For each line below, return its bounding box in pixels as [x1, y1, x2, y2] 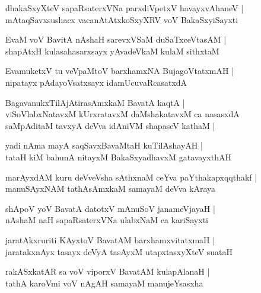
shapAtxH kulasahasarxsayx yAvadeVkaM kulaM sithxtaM [5, 44, 219, 57]
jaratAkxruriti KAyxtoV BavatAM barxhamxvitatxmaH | [5, 233, 215, 246]
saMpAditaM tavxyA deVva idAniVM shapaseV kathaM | [5, 119, 215, 131]
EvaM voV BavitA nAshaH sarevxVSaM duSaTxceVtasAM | [5, 33, 227, 46]
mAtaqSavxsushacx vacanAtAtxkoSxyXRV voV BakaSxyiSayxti [5, 13, 238, 25]
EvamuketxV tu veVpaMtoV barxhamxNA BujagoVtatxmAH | [5, 65, 234, 77]
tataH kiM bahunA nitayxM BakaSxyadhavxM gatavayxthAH [5, 150, 231, 163]
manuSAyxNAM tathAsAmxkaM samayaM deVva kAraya [5, 182, 216, 195]
